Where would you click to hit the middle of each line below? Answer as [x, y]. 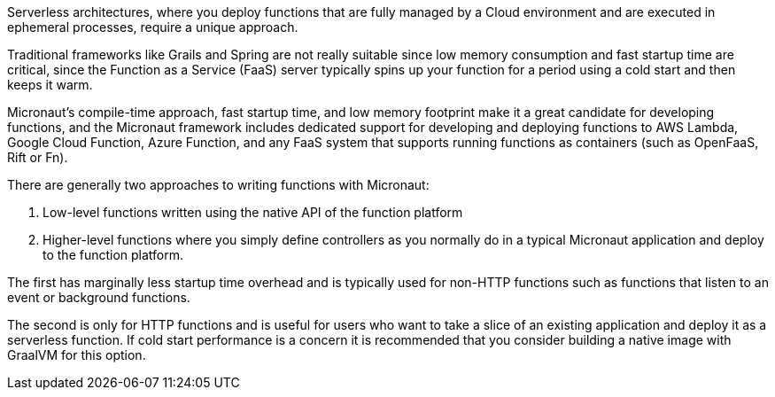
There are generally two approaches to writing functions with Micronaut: [218, 185]
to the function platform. [113, 255]
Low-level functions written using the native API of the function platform [253, 212]
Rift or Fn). [38, 157]
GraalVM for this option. [77, 355]
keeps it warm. [50, 85]
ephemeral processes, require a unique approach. [153, 27]
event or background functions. [99, 297]
